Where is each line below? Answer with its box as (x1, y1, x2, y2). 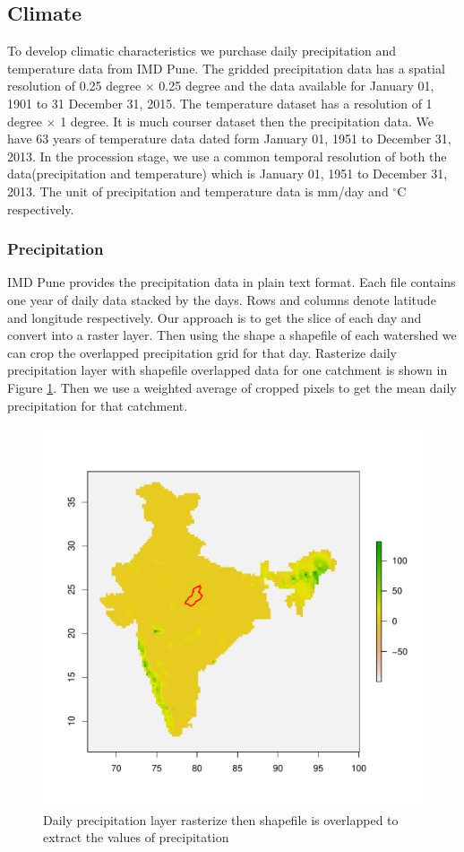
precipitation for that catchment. (7, 396, 188, 414)
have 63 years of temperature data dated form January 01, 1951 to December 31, (7, 129, 451, 148)
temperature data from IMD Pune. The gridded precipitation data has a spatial (7, 58, 445, 77)
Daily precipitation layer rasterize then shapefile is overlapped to (43, 810, 399, 829)
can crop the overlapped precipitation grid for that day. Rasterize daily (7, 343, 397, 361)
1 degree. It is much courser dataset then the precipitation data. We (60, 111, 434, 130)
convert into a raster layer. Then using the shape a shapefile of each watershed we (7, 326, 457, 344)
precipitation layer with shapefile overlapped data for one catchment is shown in (7, 361, 448, 379)
